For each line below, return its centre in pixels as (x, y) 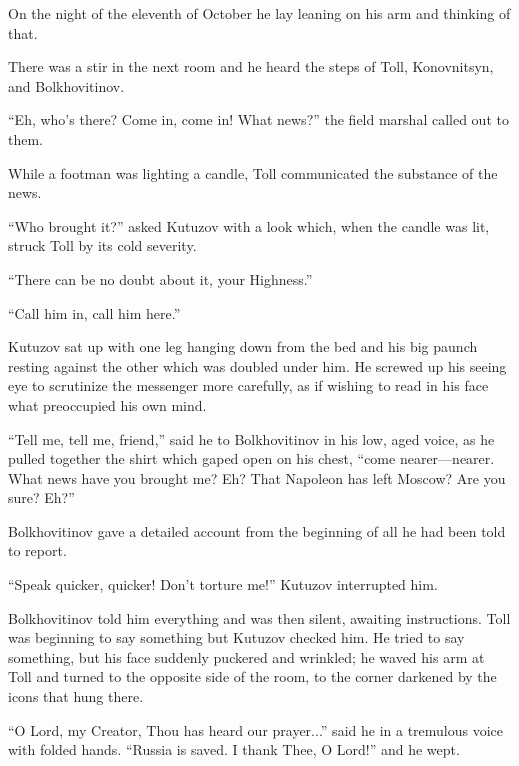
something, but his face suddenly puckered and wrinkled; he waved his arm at (246, 656)
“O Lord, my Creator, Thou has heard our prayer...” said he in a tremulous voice (256, 729)
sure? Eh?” (41, 497)
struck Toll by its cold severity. (102, 245)
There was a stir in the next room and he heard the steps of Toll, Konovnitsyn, (251, 66)
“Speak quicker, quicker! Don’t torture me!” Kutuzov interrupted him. (223, 584)
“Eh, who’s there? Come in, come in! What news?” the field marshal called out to (258, 119)
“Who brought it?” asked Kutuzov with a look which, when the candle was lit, (249, 225)
